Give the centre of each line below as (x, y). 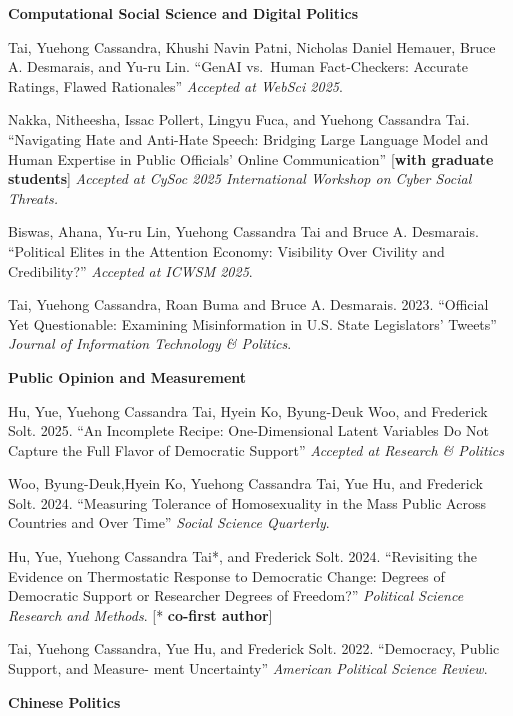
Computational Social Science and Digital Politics (183, 13)
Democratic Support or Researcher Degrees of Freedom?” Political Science (236, 595)
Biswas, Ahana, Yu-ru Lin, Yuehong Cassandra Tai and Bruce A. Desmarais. (243, 231)
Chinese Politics (64, 701)
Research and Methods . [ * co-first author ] (140, 614)
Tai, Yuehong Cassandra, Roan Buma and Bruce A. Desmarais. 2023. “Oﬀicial (248, 304)
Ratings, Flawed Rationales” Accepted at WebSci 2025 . (175, 85)
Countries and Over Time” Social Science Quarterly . (169, 522)
